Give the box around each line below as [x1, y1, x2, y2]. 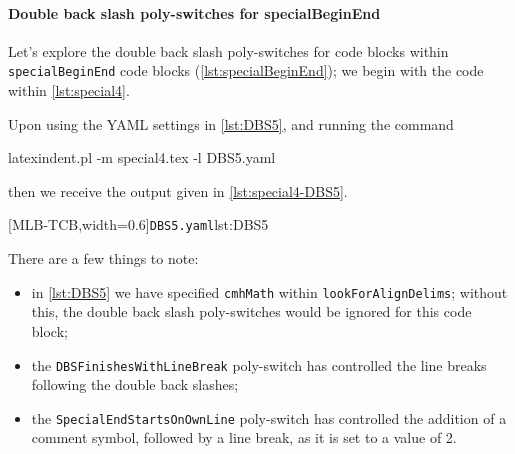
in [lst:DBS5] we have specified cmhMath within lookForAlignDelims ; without [31, 281, 508, 302]
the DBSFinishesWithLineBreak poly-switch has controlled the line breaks [31, 354, 487, 375]
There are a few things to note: [8, 248, 199, 269]
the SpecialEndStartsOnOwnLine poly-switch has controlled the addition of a [31, 407, 507, 428]
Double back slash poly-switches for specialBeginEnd [8, 2, 381, 23]
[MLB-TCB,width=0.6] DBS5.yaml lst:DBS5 [8, 214, 269, 235]
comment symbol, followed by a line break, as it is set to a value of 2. [31, 427, 457, 448]
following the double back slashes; [31, 374, 239, 395]
